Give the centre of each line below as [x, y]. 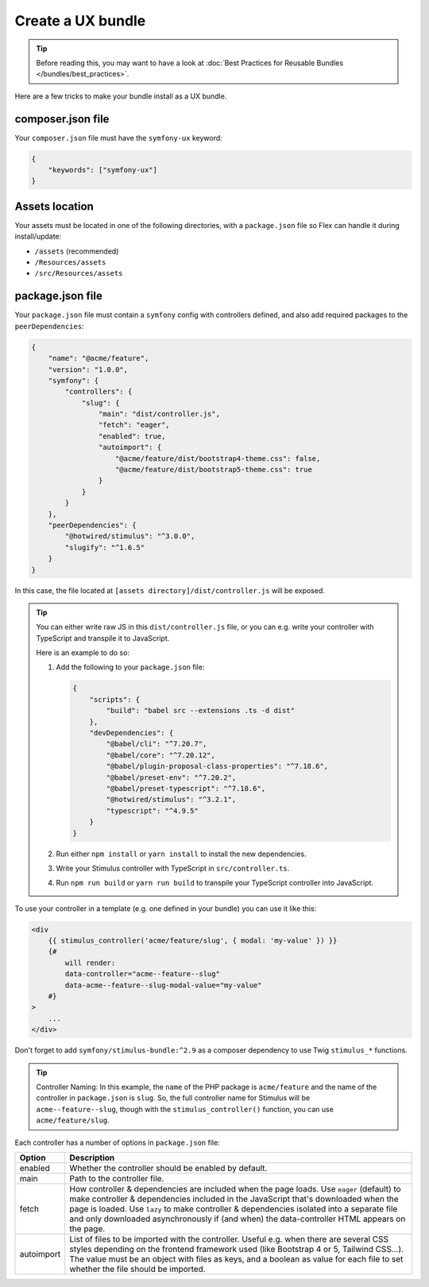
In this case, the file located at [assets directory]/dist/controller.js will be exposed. [170, 590]
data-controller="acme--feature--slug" [142, 974]
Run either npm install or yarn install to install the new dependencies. [181, 854]
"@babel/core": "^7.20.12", [161, 755]
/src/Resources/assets [79, 273]
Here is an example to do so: [83, 653]
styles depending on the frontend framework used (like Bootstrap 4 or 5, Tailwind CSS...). [237, 1249]
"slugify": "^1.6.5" [105, 547]
